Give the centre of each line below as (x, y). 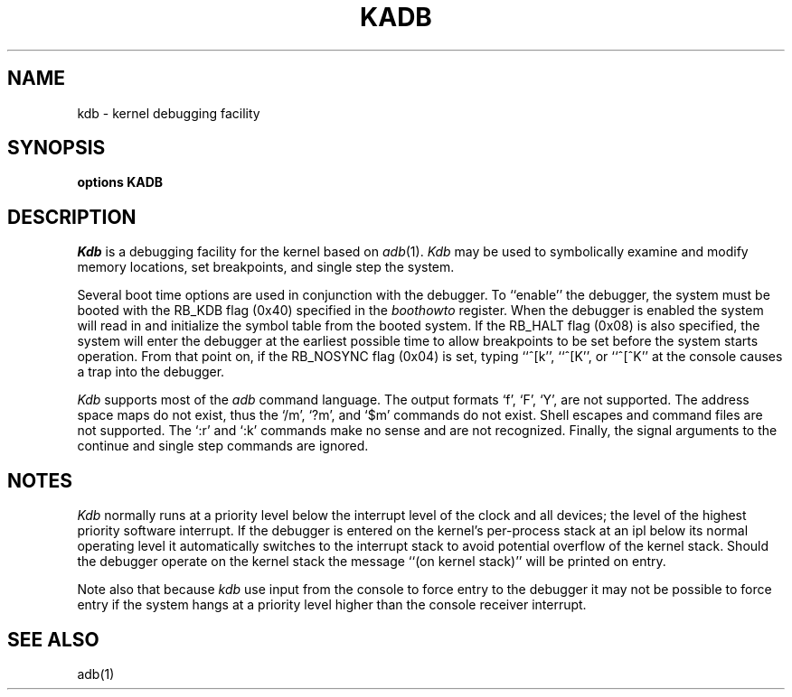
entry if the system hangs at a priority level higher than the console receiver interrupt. (332, 605)
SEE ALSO (53, 639)
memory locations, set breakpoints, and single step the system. (266, 267)
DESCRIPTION (72, 217)
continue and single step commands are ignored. (223, 446)
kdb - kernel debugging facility (169, 113)
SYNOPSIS (57, 148)
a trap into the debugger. (151, 372)
